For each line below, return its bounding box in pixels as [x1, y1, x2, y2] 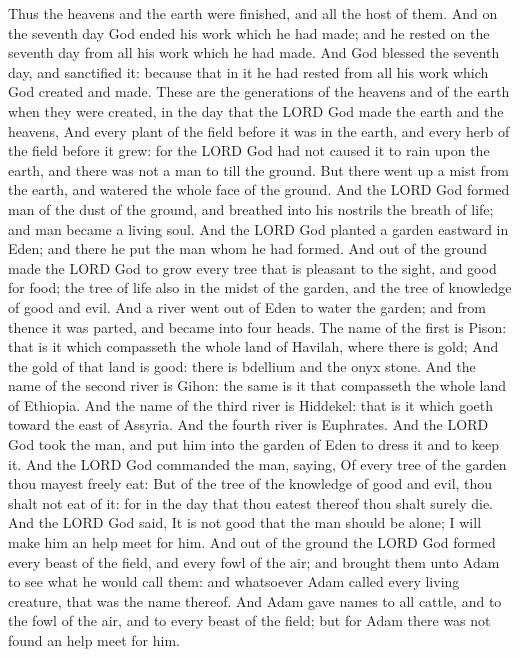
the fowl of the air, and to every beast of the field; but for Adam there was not [8, 610, 491, 631]
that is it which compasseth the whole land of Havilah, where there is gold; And [8, 336, 499, 357]
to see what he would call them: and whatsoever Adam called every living [8, 571, 460, 592]
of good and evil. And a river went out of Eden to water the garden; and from [8, 296, 486, 317]
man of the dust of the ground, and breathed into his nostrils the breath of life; [8, 198, 494, 219]
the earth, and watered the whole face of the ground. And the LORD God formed [8, 179, 510, 200]
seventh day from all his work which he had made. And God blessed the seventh [8, 42, 500, 63]
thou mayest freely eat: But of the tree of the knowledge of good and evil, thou [8, 473, 493, 494]
